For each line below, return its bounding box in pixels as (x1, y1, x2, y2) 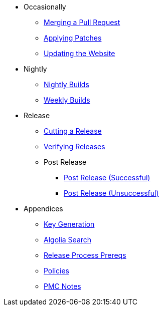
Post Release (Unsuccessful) (64, 189, 159, 197)
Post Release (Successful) (64, 173, 150, 182)
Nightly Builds (44, 80, 89, 89)
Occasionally (24, 3, 66, 11)
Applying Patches (44, 34, 102, 42)
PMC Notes (44, 282, 81, 290)
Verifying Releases (44, 142, 105, 151)
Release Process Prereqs (44, 251, 126, 259)
